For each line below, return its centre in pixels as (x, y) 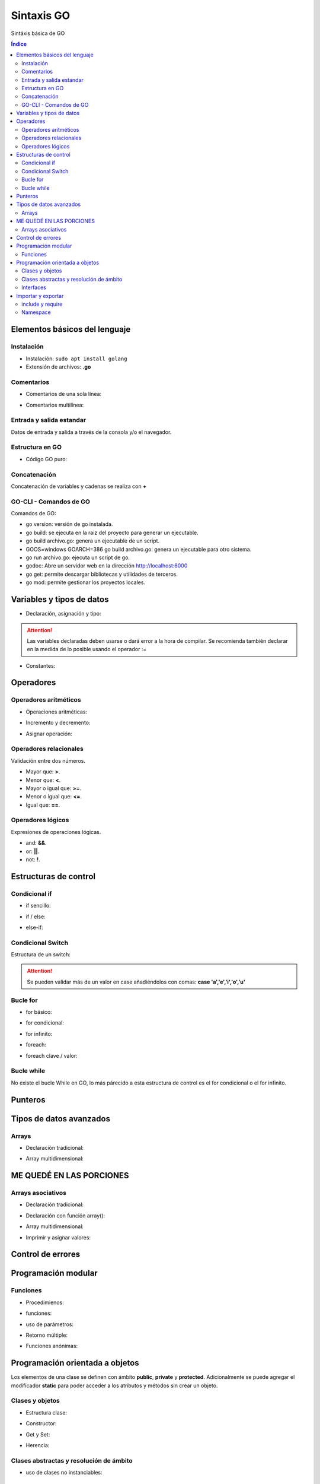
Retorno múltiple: (47, 1335)
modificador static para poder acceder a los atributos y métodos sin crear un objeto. (114, 1385)
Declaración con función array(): (65, 1215)
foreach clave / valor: (52, 1055)
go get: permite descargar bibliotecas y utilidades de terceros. (102, 574)
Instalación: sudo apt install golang (76, 359)
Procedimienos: (45, 1302)
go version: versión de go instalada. (69, 524)
